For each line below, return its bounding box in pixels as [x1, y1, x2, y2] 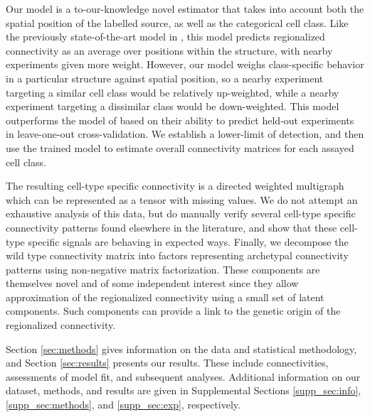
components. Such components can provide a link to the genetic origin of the [6, 303, 341, 318]
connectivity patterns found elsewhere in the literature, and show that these [6, 220, 337, 234]
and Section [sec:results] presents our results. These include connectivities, [6, 355, 329, 370]
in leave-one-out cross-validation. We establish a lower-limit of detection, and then [6, 126, 364, 141]
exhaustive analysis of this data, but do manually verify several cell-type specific [6, 206, 356, 221]
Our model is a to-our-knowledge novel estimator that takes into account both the [6, 1, 364, 16]
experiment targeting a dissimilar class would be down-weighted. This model [6, 99, 339, 114]
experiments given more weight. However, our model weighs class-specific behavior [6, 57, 364, 72]
